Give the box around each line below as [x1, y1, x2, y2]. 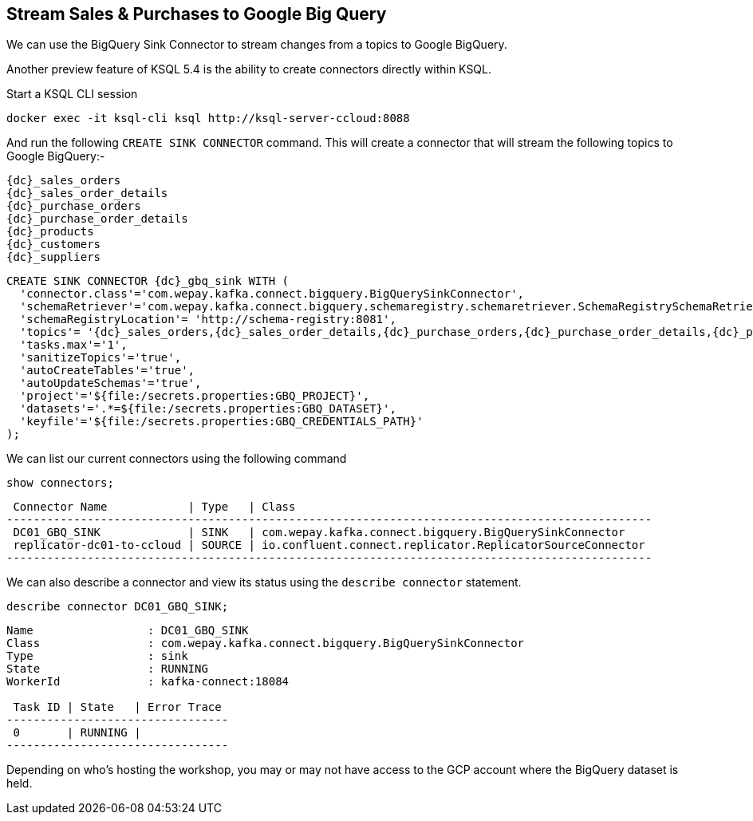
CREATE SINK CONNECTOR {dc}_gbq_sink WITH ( [6, 274, 290, 288]
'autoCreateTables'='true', [19, 364, 195, 377]
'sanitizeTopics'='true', [19, 351, 182, 365]
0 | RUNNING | [13, 726, 141, 740]
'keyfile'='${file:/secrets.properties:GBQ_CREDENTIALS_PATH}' [19, 415, 424, 428]
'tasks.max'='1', [19, 338, 128, 352]
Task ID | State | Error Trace [13, 701, 222, 714]
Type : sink [6, 649, 188, 663]
